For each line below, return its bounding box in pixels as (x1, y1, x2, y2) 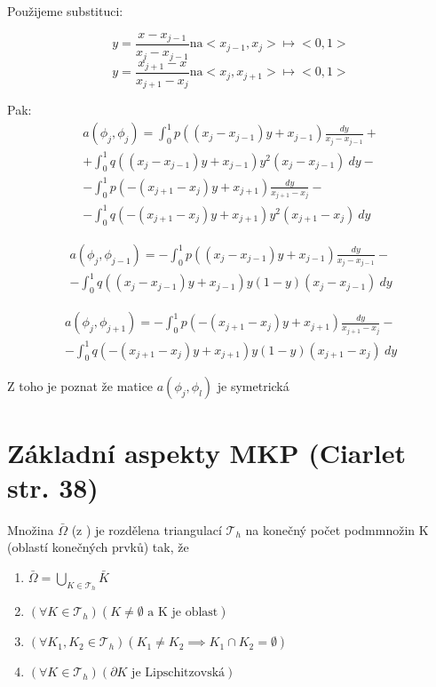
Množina (7, 520, 54, 539)
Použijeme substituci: (7, 2, 123, 20)
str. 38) (7, 468, 99, 505)
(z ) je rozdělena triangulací (71, 520, 222, 539)
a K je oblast (147, 606, 218, 619)
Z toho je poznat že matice (7, 377, 154, 395)
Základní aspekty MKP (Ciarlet (7, 434, 406, 470)
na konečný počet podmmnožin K (245, 520, 429, 539)
